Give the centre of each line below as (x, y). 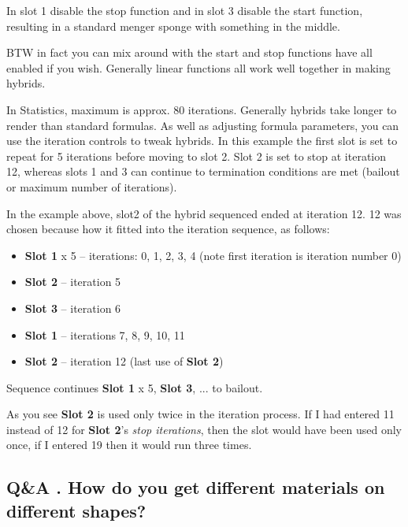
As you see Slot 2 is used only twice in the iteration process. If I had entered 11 (200, 414)
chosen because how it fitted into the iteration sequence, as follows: (168, 229)
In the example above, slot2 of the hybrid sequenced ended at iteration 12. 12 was (204, 213)
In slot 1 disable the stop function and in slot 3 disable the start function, (185, 10)
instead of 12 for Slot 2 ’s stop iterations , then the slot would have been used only (204, 429)
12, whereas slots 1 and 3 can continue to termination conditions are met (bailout (203, 171)
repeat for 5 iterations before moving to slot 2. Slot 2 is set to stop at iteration (197, 156)
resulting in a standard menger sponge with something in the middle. (173, 26)
